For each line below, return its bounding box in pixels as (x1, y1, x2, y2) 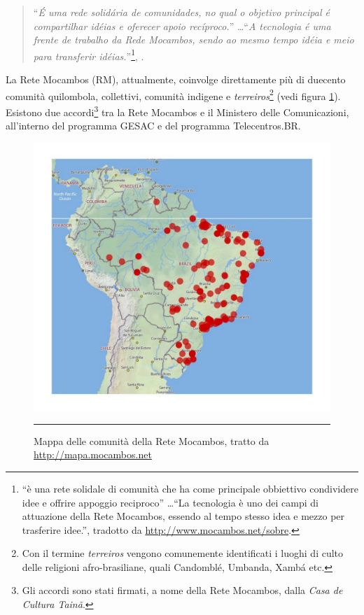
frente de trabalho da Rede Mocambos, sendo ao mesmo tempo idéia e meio (33, 32, 354, 47)
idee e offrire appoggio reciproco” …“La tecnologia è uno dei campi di (22, 495, 318, 509)
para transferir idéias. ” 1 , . (33, 46, 144, 63)
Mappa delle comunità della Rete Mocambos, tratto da (34, 433, 269, 448)
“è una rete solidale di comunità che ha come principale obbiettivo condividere (22, 481, 358, 495)
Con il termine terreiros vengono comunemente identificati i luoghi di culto (22, 546, 344, 560)
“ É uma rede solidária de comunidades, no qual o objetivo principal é (33, 5, 330, 19)
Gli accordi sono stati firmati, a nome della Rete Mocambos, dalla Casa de (22, 583, 343, 598)
